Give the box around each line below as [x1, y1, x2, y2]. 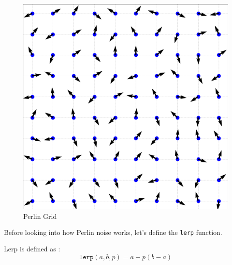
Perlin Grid [23, 211, 57, 221]
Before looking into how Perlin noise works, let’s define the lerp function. [4, 227, 222, 237]
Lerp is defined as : [4, 244, 60, 254]
